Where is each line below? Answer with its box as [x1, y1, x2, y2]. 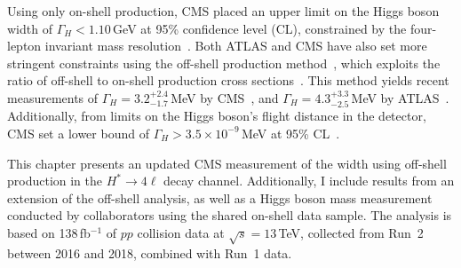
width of [7, 19, 52, 37]
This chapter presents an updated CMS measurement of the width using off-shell [7, 154, 447, 172]
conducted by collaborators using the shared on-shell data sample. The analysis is [7, 206, 452, 225]
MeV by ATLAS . [351, 88, 449, 106]
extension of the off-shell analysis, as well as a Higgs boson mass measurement [7, 188, 433, 207]
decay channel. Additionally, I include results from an [163, 171, 455, 190]
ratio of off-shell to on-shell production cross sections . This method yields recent [7, 71, 449, 90]
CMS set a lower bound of [7, 123, 149, 142]
